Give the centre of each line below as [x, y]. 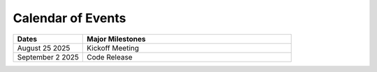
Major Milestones [116, 39]
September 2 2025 [48, 57]
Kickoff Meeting [113, 48]
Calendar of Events [69, 18]
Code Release [110, 57]
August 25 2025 [44, 48]
